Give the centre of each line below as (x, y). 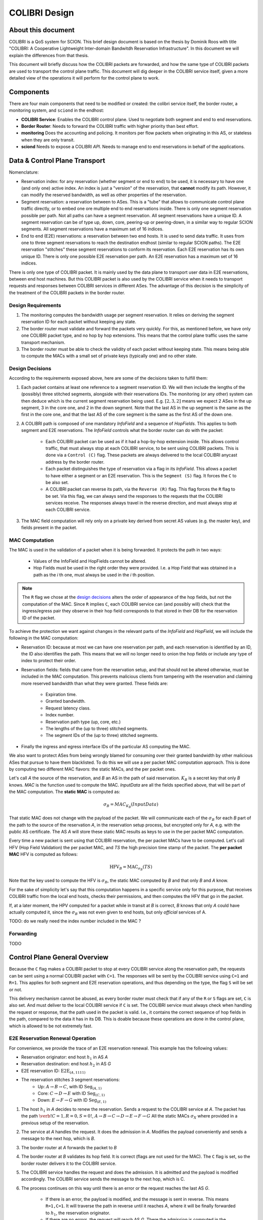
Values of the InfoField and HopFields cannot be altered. (90, 561)
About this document (42, 30)
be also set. (57, 482)
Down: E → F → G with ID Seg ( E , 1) (72, 1101)
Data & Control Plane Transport (57, 161)
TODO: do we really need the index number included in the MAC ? (75, 921)
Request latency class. (68, 708)
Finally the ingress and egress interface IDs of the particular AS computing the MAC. (106, 746)
